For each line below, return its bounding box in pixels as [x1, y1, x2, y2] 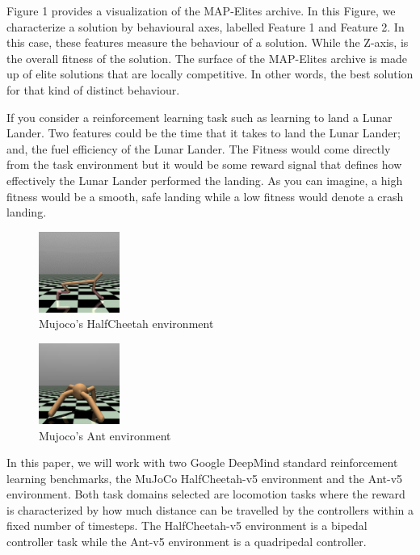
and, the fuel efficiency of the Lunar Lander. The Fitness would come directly [6, 140, 391, 157]
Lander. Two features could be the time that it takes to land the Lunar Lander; [6, 124, 401, 141]
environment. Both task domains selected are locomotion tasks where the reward [6, 486, 405, 502]
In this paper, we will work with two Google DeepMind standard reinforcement [6, 454, 398, 471]
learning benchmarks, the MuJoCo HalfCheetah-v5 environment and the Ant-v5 [6, 469, 403, 486]
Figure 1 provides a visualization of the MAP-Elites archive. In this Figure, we [6, 2, 396, 19]
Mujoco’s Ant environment [39, 427, 171, 444]
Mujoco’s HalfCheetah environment [39, 315, 214, 332]
